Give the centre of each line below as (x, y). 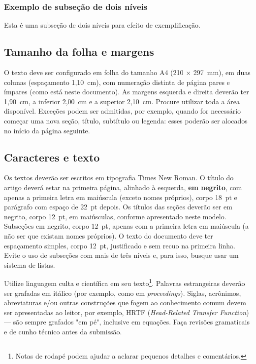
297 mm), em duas (222, 72)
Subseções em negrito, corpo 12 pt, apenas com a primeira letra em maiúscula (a (127, 226)
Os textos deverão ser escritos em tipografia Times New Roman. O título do (119, 178)
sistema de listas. (30, 264)
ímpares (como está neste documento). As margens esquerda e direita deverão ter (127, 92)
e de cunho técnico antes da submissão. (63, 331)
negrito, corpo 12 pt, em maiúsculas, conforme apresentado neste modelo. (115, 216)
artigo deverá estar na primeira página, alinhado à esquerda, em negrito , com (123, 187)
